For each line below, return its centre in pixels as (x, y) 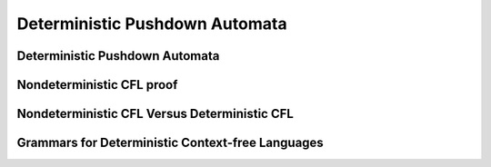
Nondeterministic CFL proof (97, 85)
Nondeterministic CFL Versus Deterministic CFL (155, 114)
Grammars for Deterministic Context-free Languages (170, 143)
